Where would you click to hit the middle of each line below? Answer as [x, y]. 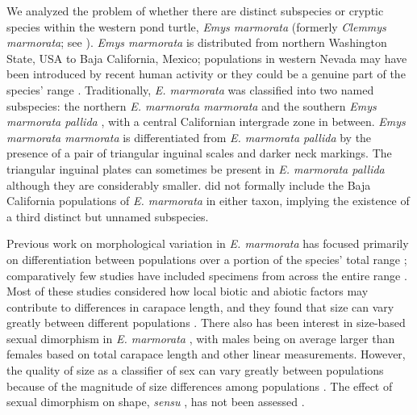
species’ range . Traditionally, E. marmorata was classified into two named [190, 89]
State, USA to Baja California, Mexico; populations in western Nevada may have [207, 58]
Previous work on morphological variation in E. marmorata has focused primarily [208, 243]
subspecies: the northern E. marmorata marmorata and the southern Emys [192, 105]
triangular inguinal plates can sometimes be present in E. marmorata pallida [196, 168]
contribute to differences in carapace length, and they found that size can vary [200, 306]
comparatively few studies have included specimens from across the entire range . [207, 275]
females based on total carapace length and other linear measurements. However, [206, 354]
